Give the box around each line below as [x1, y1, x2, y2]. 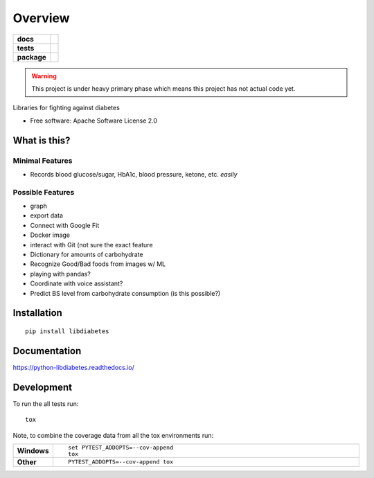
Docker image [30, 231, 71, 239]
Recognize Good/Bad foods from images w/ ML [30, 260, 166, 268]
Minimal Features [12, 156, 73, 166]
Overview [12, 10, 70, 26]
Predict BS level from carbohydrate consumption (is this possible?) [30, 289, 221, 297]
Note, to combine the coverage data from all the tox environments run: [12, 431, 214, 439]
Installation [12, 307, 62, 319]
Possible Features [12, 187, 75, 197]
